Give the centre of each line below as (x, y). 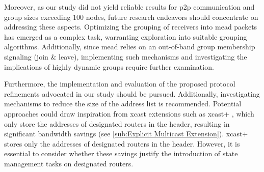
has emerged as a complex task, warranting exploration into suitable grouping (126, 36)
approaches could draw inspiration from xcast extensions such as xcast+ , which (129, 113)
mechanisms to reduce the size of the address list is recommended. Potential (123, 104)
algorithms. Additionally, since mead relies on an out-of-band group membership (130, 47)
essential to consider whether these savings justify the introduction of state (121, 153)
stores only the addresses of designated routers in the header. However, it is (122, 143)
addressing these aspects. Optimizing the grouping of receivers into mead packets (131, 27)
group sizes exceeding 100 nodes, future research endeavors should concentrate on (131, 17)
